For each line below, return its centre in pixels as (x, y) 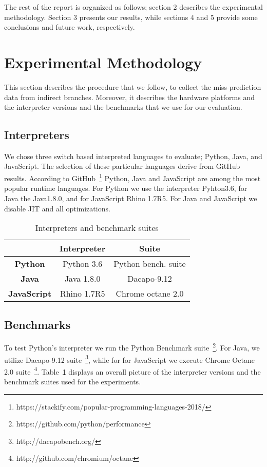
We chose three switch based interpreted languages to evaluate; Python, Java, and (133, 156)
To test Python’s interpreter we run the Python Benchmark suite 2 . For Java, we (132, 347)
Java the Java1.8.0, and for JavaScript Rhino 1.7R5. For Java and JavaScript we (131, 198)
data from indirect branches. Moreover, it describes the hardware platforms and (129, 97)
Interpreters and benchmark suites (97, 228)
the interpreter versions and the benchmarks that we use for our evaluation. (123, 107)
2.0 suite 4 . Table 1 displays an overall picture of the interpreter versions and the (132, 371)
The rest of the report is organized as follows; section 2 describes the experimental (133, 7)
